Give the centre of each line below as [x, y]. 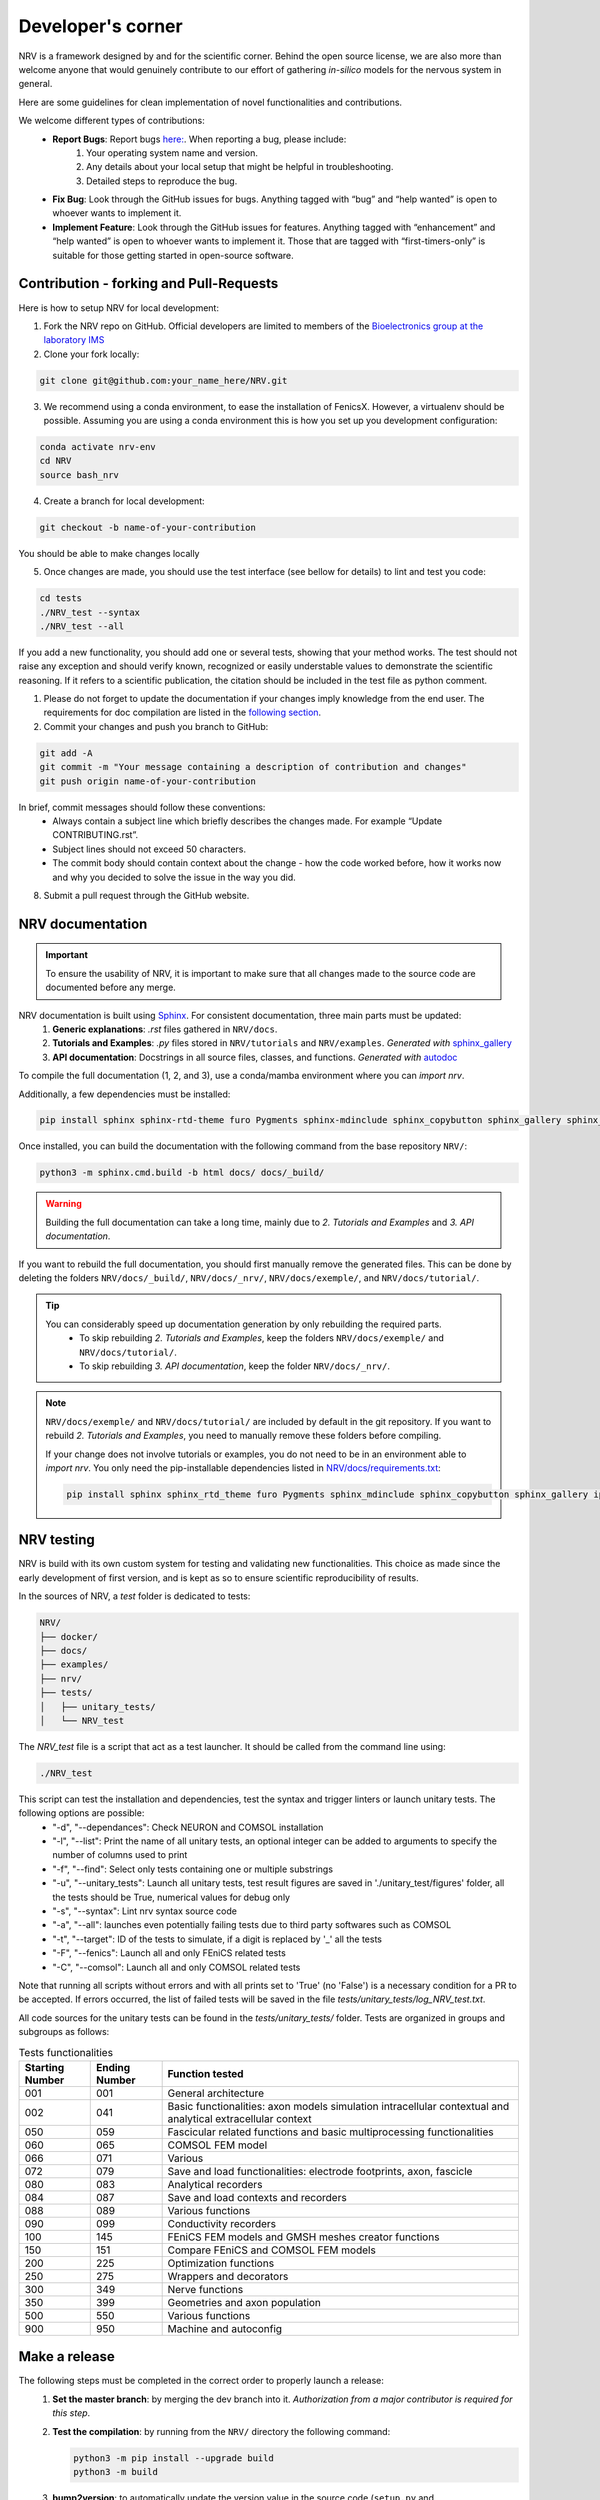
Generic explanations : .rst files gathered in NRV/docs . [165, 1029]
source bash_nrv [79, 474]
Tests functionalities [66, 2052]
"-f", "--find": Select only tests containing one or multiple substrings [193, 1869]
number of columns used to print [120, 1855]
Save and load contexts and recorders [257, 2197]
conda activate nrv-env [98, 447]
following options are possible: [81, 1813]
